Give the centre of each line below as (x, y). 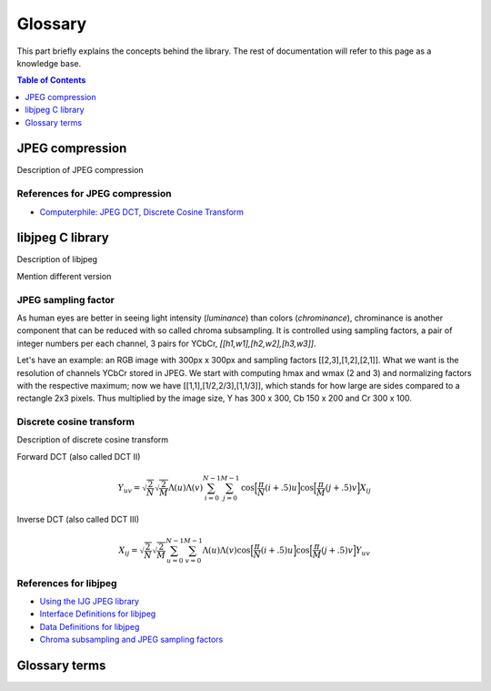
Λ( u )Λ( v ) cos (226, 550)
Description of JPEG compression (80, 170)
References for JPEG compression (94, 194)
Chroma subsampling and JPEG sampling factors (131, 640)
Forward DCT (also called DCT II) (79, 456)
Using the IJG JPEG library (90, 602)
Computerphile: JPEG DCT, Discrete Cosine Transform (142, 212)
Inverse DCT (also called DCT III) (78, 519)
